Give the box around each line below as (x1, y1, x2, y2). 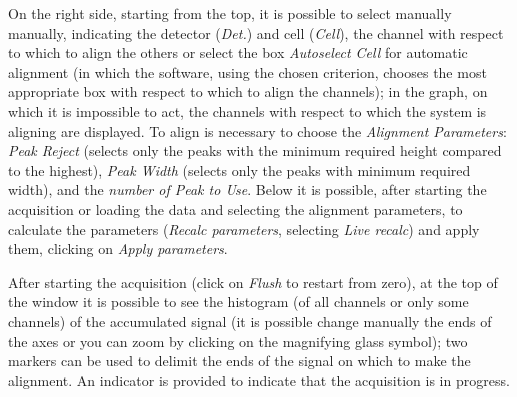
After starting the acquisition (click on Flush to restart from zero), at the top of (8, 271, 498, 292)
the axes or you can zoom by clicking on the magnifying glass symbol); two (8, 330, 468, 351)
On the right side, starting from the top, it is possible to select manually (8, 3, 452, 23)
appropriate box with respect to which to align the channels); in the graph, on (8, 81, 488, 102)
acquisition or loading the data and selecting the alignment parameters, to (8, 198, 463, 219)
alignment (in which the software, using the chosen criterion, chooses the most (8, 61, 487, 82)
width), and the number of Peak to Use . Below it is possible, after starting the (8, 179, 487, 200)
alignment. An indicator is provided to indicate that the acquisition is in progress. (8, 369, 510, 390)
